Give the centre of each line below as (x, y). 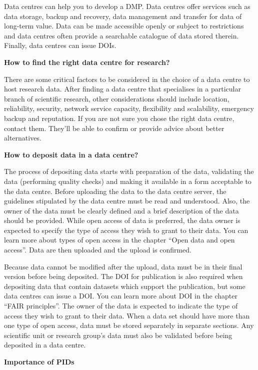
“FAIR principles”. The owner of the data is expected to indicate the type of (121, 306)
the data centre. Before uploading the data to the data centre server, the (115, 191)
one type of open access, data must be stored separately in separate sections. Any (129, 325)
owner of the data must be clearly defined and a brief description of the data (121, 210)
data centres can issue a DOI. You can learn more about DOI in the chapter (121, 296)
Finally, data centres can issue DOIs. (60, 45)
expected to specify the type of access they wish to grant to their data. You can (126, 230)
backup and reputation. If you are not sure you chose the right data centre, (119, 118)
